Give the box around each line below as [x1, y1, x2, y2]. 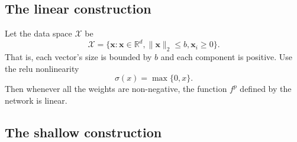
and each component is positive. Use [160, 51, 293, 63]
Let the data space [5, 27, 72, 39]
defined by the [240, 82, 292, 95]
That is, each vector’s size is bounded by [5, 51, 152, 63]
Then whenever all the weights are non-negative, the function [5, 82, 227, 95]
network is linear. [5, 94, 67, 106]
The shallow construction [5, 123, 162, 141]
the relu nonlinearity [5, 62, 79, 74]
